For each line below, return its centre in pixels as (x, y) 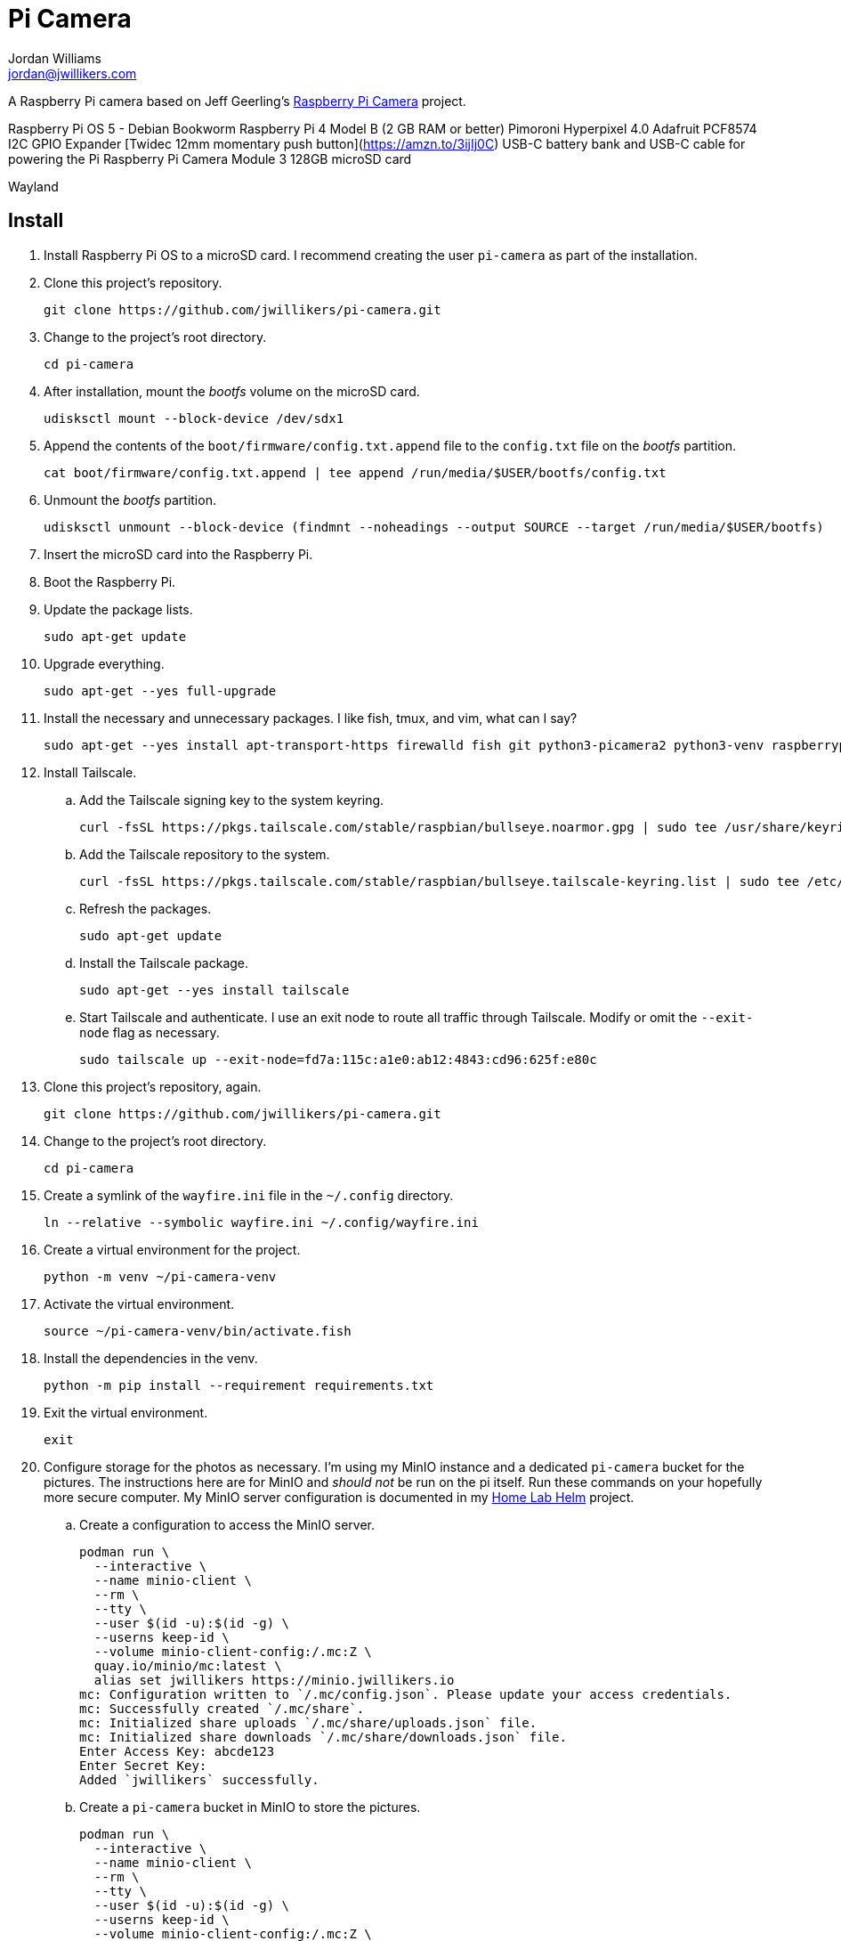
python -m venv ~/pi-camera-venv (160, 1276)
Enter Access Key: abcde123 (177, 1751)
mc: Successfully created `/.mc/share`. (222, 1708)
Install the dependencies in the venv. (151, 1358)
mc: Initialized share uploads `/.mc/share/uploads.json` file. (308, 1722)
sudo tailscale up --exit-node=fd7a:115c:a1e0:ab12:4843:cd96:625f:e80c (338, 1059)
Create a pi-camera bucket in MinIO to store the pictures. (250, 1807)
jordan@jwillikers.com (73, 73)
